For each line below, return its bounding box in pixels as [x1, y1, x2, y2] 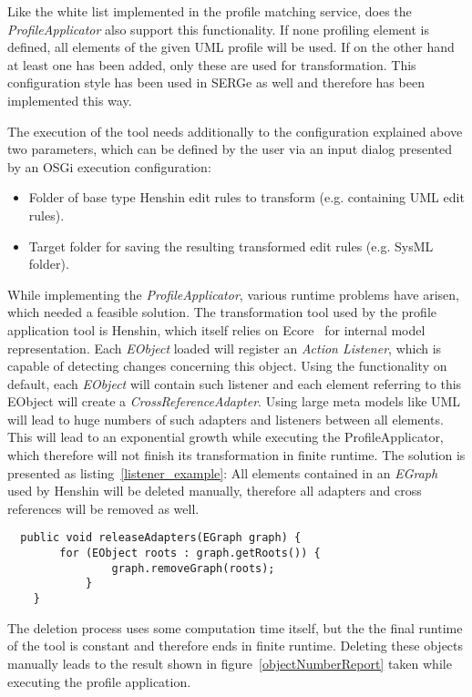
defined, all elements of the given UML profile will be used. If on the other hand [7, 37, 455, 56]
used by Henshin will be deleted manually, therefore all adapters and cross [7, 481, 422, 500]
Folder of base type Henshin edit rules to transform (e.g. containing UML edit [28, 188, 465, 207]
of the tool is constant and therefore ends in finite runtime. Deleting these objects [7, 636, 464, 655]
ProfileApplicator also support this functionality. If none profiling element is [7, 19, 429, 38]
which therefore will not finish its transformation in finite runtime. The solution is [7, 446, 466, 465]
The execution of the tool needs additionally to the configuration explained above [7, 121, 463, 140]
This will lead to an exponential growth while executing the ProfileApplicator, [7, 427, 444, 446]
